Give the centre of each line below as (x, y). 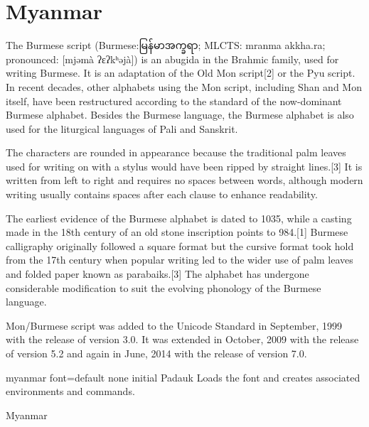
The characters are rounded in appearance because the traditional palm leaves (176, 152)
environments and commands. (70, 391)
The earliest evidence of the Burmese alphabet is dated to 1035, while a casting (179, 218)
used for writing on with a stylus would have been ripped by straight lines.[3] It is (184, 166)
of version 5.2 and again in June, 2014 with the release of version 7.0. (156, 353)
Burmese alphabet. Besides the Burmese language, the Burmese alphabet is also (180, 115)
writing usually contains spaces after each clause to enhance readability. (162, 194)
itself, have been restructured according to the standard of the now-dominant (174, 101)
